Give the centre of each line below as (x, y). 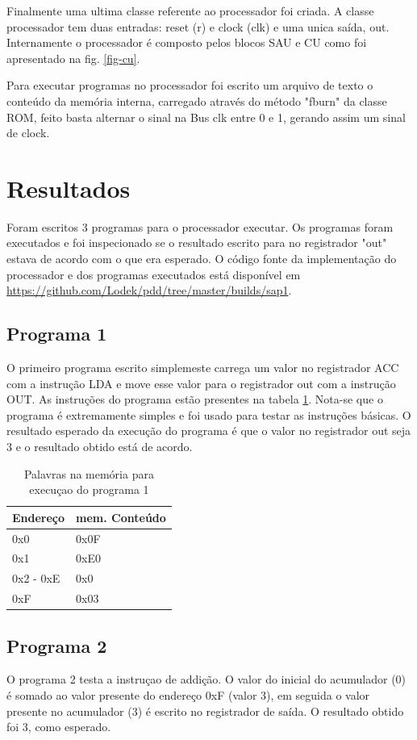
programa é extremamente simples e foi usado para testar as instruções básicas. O (209, 414)
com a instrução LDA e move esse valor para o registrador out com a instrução (201, 383)
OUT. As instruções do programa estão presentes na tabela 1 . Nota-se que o (195, 399)
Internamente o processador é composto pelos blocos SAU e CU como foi (187, 42)
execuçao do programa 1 (89, 489)
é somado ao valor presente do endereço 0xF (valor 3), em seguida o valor (188, 695)
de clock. (28, 133)
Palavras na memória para (89, 473)
